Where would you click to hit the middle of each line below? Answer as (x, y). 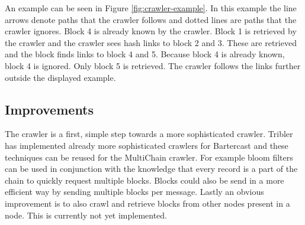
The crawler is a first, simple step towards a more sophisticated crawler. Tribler (149, 134)
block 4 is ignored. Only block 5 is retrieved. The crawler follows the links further (153, 65)
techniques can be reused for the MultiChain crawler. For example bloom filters (149, 157)
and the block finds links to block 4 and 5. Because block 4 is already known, (145, 54)
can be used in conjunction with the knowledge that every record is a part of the (151, 169)
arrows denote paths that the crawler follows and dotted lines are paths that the (151, 19)
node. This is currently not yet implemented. (86, 215)
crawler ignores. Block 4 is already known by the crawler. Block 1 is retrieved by (151, 31)
